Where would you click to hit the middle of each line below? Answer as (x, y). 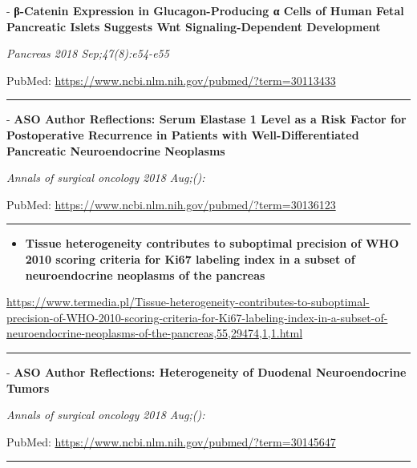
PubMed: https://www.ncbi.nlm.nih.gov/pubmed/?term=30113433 (171, 80)
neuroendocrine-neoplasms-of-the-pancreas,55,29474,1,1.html (155, 333)
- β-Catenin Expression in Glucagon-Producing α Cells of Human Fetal (205, 10)
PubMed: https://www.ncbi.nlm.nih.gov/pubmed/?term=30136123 (171, 204)
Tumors (28, 387)
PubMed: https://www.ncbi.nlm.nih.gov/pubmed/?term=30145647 (171, 441)
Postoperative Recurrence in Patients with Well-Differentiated (183, 134)
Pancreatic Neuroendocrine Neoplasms (116, 150)
